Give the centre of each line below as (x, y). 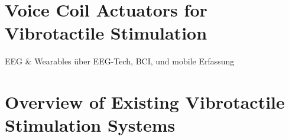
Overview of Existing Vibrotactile (145, 102)
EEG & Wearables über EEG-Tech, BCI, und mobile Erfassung (120, 61)
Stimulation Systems (90, 125)
